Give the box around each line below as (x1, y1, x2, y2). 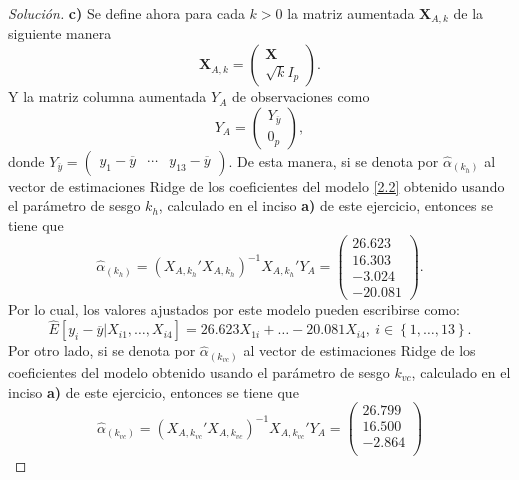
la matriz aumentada (287, 3, 415, 23)
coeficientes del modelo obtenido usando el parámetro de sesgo (8, 361, 390, 382)
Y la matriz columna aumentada (8, 86, 207, 107)
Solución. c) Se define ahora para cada (8, 3, 245, 23)
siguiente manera (8, 23, 112, 44)
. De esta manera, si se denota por (228, 150, 439, 171)
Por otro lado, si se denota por (8, 340, 196, 361)
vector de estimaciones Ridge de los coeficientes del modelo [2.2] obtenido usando (8, 175, 505, 196)
